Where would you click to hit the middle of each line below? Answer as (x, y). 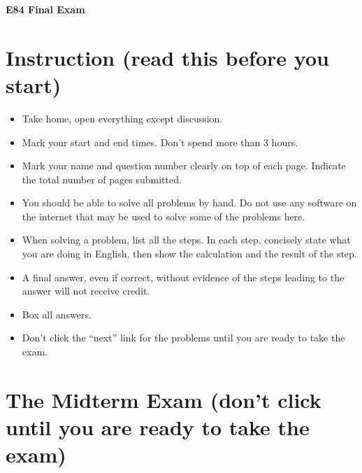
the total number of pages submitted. (102, 179)
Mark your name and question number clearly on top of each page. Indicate (184, 165)
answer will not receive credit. (86, 291)
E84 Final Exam (45, 9)
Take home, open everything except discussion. (122, 118)
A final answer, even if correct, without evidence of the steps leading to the (183, 277)
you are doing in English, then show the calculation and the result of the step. (189, 254)
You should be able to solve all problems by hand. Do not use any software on (189, 203)
